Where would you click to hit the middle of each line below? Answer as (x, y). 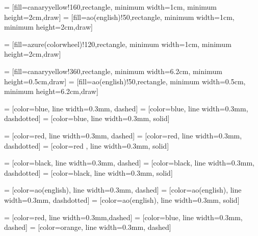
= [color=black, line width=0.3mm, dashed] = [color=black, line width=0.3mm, (129, 163)
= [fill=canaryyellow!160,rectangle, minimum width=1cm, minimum (110, 7)
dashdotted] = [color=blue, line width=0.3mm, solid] (87, 118)
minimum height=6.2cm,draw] (51, 91)
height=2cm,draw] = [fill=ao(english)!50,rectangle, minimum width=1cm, (119, 17)
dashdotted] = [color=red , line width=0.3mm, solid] (87, 145)
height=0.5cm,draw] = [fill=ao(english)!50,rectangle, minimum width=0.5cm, (125, 81)
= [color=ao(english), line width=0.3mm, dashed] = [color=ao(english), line (123, 190)
